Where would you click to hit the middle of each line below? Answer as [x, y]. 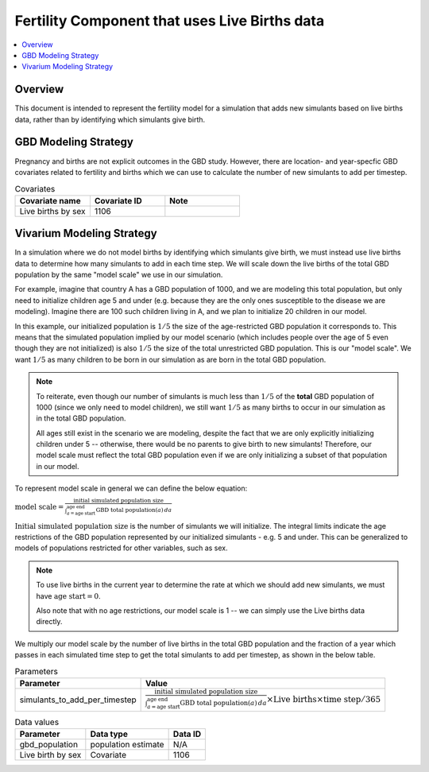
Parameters [37, 671]
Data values [37, 722]
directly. [49, 622]
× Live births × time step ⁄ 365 [324, 699]
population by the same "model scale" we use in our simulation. [119, 274]
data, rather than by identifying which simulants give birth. [110, 119]
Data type [109, 734]
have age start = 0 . [68, 595]
